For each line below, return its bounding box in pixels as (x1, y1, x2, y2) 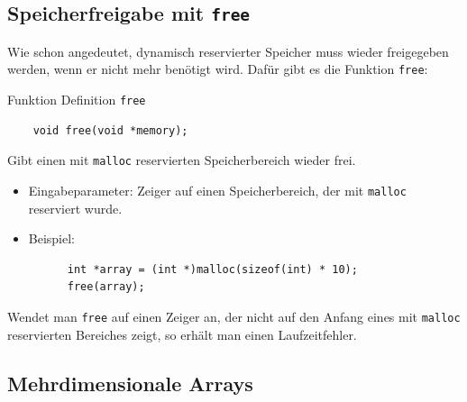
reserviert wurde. (28, 198, 123, 217)
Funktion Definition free (7, 90, 146, 109)
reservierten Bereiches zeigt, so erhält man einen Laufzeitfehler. (7, 324, 357, 343)
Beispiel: (28, 229, 76, 248)
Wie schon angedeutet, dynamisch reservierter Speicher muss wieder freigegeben (7, 41, 449, 60)
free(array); (67, 280, 145, 294)
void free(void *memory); (32, 123, 188, 137)
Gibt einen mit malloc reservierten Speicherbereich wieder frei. (7, 151, 356, 169)
